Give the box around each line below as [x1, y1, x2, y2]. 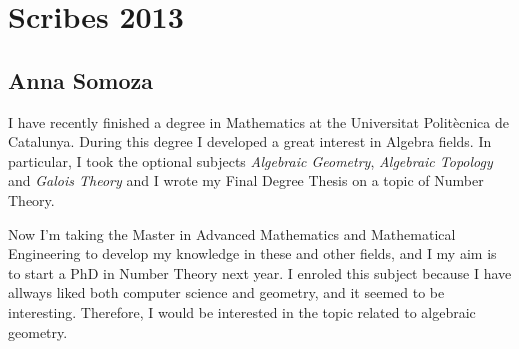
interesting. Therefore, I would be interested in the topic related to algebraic [8, 301, 476, 322]
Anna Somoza [8, 64, 154, 95]
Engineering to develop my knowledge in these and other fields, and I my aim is [8, 243, 497, 264]
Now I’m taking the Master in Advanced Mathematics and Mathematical [8, 223, 456, 244]
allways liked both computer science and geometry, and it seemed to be [8, 282, 445, 303]
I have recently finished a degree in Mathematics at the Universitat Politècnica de [8, 111, 510, 132]
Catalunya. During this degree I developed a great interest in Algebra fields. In [8, 131, 492, 152]
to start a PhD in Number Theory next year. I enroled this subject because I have [8, 262, 512, 283]
